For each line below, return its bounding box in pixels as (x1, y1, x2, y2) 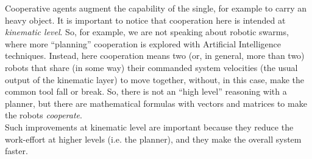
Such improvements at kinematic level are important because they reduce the (5, 120, 294, 133)
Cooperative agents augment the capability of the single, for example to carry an (5, 2, 307, 14)
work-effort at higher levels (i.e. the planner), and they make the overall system (5, 132, 302, 145)
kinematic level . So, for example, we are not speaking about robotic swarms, (5, 25, 289, 38)
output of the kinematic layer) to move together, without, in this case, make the (5, 73, 304, 86)
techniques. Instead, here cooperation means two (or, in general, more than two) (5, 49, 305, 62)
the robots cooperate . (5, 109, 82, 121)
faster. (5, 144, 28, 157)
